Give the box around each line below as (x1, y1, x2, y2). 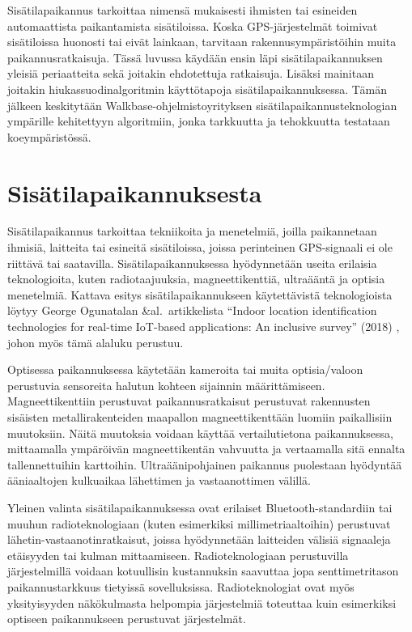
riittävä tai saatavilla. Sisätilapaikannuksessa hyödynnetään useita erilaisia (7, 254, 377, 271)
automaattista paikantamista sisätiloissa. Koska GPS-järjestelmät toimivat (7, 17, 378, 34)
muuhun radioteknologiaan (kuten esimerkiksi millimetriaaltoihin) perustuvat (7, 515, 391, 532)
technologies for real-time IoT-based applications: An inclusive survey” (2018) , (7, 318, 400, 335)
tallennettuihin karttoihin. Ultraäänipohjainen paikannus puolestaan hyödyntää (7, 456, 402, 473)
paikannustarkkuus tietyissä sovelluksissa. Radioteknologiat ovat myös (7, 578, 355, 595)
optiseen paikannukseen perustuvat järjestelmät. (7, 610, 246, 627)
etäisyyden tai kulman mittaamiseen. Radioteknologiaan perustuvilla (7, 546, 349, 563)
